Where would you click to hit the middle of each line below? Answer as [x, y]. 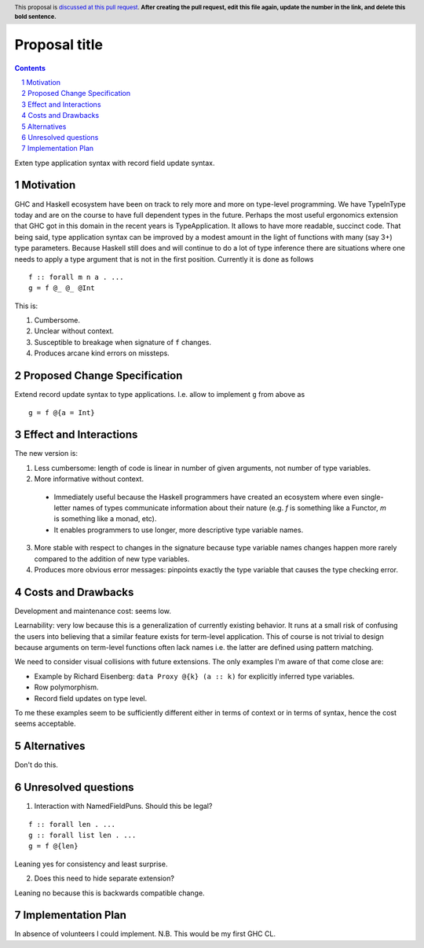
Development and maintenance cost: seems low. [93, 611]
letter [62, 508]
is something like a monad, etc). [105, 519]
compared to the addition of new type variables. [112, 559]
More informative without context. [89, 479]
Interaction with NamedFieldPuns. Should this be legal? [123, 807]
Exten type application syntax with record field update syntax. [115, 163]
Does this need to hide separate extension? [104, 878]
